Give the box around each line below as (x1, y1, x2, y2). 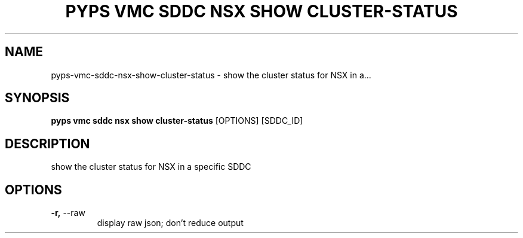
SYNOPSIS (5, 90, 70, 106)
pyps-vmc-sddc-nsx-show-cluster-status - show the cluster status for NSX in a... (51, 69, 371, 80)
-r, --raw (51, 208, 85, 218)
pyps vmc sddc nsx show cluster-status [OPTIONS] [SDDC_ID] (51, 115, 303, 126)
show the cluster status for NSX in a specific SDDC (51, 161, 251, 172)
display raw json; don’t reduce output (97, 218, 244, 228)
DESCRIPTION (5, 136, 90, 151)
